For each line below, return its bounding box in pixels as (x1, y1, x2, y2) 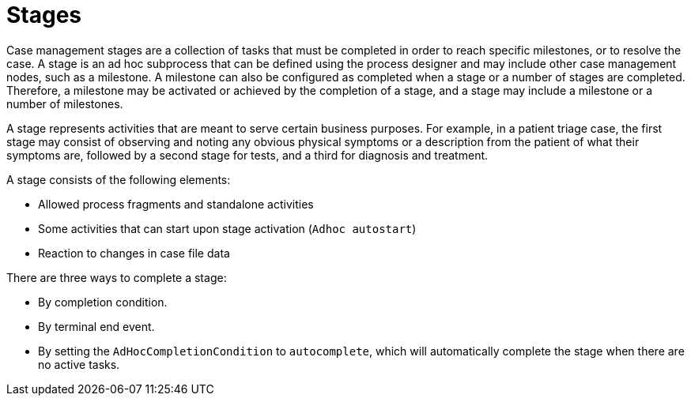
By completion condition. (38, 295, 168, 309)
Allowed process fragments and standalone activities (38, 197, 314, 211)
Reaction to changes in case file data (38, 246, 230, 260)
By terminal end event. (38, 319, 155, 333)
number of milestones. (6, 96, 123, 111)
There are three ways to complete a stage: (6, 270, 227, 284)
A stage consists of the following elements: (6, 172, 231, 186)
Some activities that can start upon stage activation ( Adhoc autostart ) (38, 221, 417, 235)
